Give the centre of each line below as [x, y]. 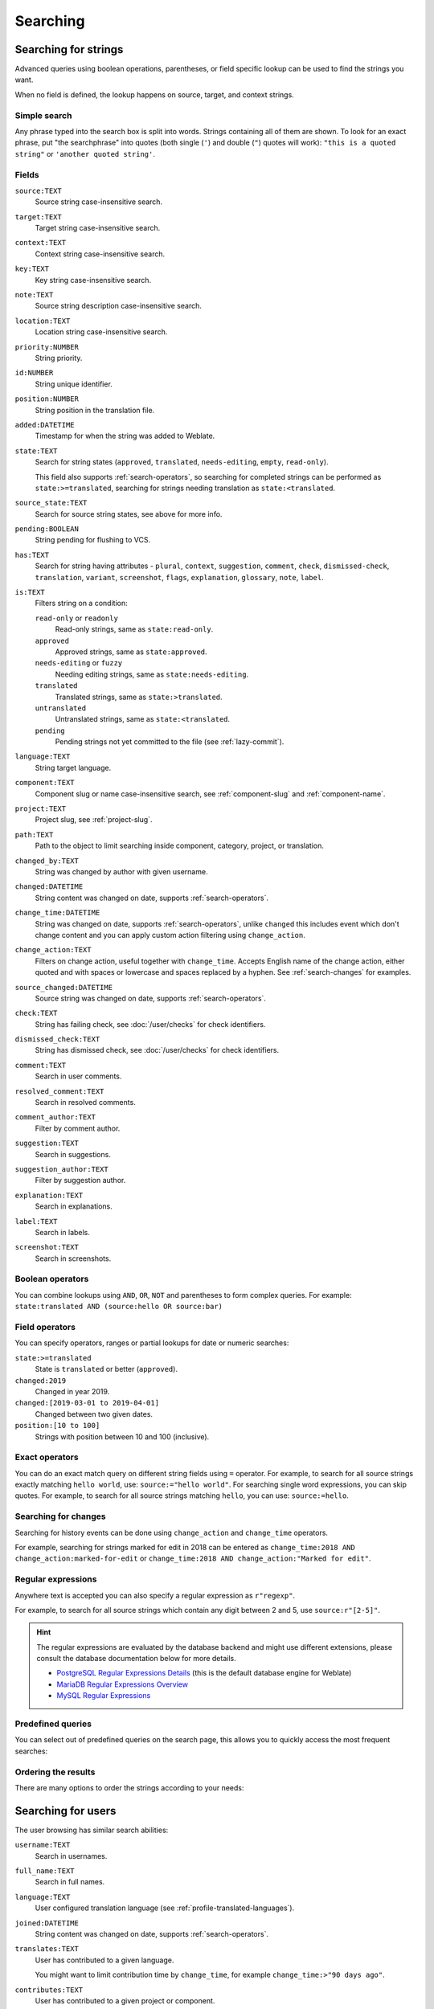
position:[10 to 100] [57, 1426]
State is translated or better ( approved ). [106, 1369]
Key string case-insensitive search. [93, 280]
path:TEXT [34, 835]
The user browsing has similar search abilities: [92, 1830]
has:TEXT [32, 555]
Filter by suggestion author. [80, 1180]
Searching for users [66, 1811]
